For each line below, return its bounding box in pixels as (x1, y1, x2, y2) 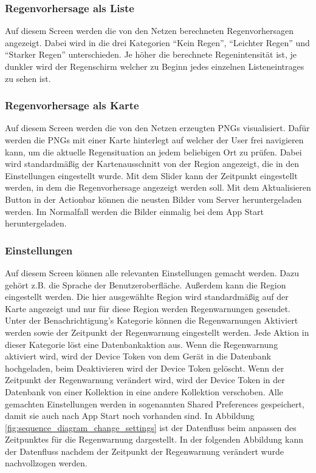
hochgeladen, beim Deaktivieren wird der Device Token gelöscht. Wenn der (5, 361, 284, 374)
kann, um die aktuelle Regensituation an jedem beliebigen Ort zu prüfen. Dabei (5, 145, 302, 158)
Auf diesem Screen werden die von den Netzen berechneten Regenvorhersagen (5, 24, 294, 37)
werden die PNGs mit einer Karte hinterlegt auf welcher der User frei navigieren (5, 134, 304, 146)
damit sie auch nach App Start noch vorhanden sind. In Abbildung (5, 409, 255, 422)
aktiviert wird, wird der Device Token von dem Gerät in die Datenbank (5, 350, 271, 362)
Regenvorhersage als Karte (5, 98, 139, 113)
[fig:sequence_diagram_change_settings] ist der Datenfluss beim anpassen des (5, 421, 297, 434)
